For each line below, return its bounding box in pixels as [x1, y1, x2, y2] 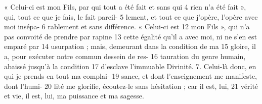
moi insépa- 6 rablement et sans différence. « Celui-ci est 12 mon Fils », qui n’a [4, 21, 250, 32]
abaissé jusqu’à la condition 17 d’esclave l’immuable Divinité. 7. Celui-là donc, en [4, 61, 256, 71]
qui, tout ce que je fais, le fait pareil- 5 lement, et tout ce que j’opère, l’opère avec [4, 11, 258, 22]
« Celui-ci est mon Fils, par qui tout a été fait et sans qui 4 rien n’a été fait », [4, 2, 246, 12]
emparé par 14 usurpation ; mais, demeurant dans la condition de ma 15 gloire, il [4, 41, 256, 51]
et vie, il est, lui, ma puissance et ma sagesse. [4, 90, 144, 101]
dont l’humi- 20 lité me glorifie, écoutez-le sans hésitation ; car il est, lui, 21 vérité [4, 80, 258, 91]
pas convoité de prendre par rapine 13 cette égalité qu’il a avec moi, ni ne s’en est [4, 31, 257, 41]
